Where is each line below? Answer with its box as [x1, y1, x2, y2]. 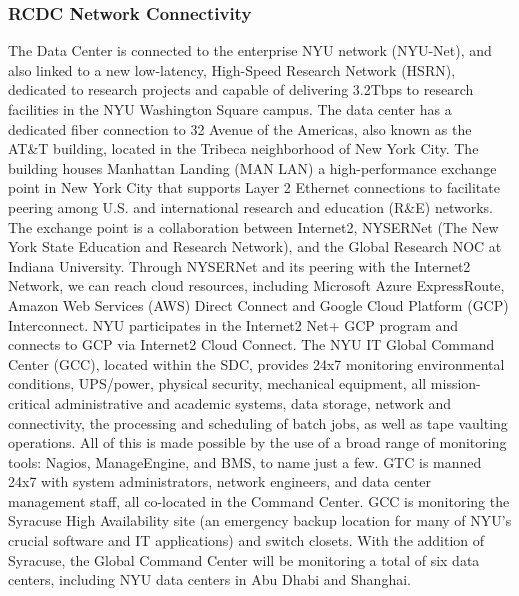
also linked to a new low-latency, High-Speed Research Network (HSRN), [8, 59, 456, 80]
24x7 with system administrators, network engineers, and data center [8, 471, 431, 492]
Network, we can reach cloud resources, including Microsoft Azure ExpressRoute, [8, 275, 505, 296]
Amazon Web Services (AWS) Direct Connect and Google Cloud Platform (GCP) [8, 294, 509, 315]
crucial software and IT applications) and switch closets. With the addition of [8, 530, 485, 551]
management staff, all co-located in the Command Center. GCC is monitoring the [8, 490, 510, 511]
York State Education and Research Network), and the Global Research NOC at [8, 236, 502, 257]
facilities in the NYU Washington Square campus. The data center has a [8, 99, 452, 119]
